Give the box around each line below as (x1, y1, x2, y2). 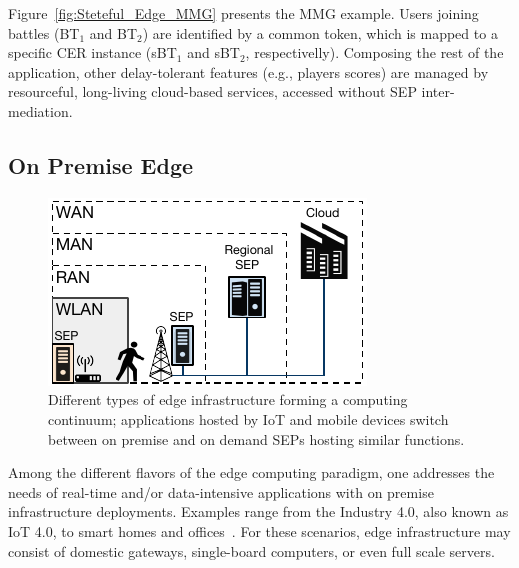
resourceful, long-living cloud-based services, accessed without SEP (8, 81, 417, 102)
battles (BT (8, 22, 80, 43)
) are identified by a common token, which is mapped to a (142, 22, 498, 43)
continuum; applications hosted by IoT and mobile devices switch (48, 408, 449, 429)
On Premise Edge (8, 149, 194, 180)
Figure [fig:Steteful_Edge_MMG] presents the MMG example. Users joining (8, 3, 479, 23)
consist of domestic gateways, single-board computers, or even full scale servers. (8, 540, 495, 561)
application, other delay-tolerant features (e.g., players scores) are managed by (8, 61, 489, 82)
